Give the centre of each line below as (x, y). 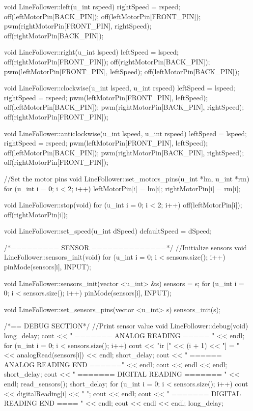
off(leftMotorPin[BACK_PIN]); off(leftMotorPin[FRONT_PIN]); (102, 16)
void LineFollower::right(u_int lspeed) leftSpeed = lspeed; (91, 52)
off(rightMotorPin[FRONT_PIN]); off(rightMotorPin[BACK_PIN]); (107, 61)
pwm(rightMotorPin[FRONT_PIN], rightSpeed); (78, 26)
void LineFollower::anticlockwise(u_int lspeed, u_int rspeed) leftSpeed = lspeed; (126, 133)
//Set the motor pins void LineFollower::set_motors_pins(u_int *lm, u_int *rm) (127, 178)
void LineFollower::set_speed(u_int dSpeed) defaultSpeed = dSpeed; (108, 231)
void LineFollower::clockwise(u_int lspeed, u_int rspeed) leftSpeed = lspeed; (120, 88)
